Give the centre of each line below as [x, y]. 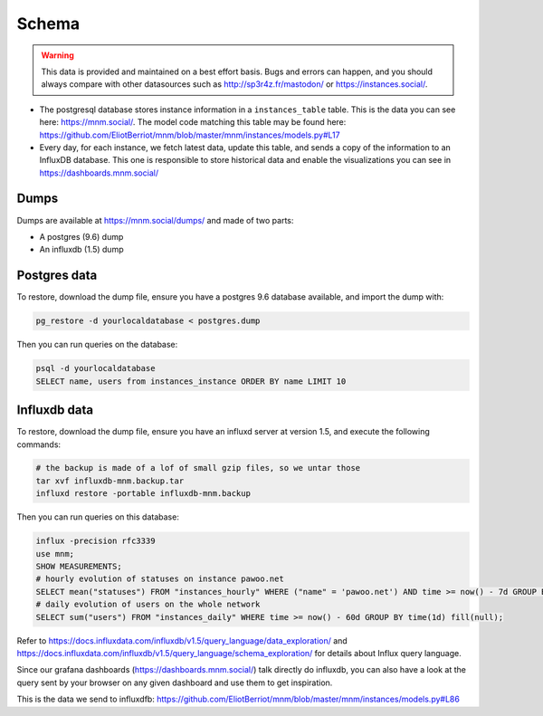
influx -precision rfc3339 [95, 541]
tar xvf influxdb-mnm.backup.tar [110, 481]
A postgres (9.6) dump [81, 236]
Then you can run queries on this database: [98, 517]
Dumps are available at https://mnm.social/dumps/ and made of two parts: [155, 220]
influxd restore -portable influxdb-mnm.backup [143, 494]
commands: [39, 444]
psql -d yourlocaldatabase [95, 368]
